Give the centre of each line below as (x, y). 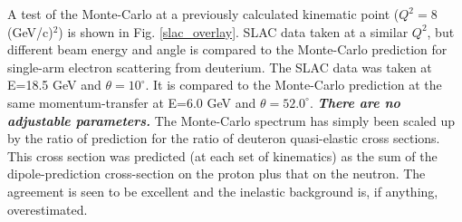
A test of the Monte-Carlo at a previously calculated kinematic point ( (203, 14)
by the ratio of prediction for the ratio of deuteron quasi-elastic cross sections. (224, 138)
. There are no (355, 102)
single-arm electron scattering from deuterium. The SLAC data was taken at (220, 67)
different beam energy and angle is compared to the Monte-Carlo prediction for (227, 49)
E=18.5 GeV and (54, 85)
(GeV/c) (30, 31)
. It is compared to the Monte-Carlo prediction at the (294, 85)
